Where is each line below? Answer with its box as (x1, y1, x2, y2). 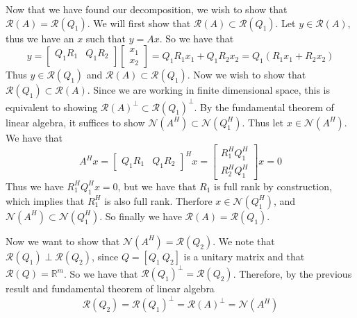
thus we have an (6, 31, 74, 45)
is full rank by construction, (214, 178, 332, 193)
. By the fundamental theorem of (194, 99, 334, 114)
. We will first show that (87, 15, 191, 30)
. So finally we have (99, 208, 182, 223)
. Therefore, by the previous (233, 266, 352, 281)
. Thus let (242, 115, 284, 129)
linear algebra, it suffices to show (6, 115, 145, 129)
